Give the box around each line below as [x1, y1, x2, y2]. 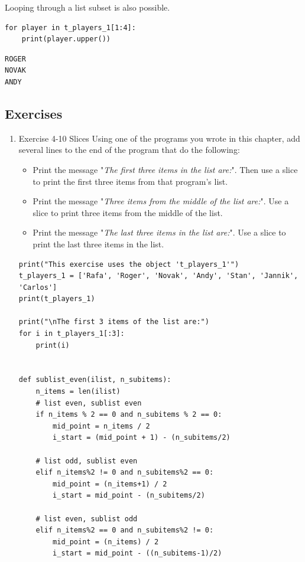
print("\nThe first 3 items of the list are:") [18, 318, 209, 326]
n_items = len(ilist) [35, 387, 121, 396]
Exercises [5, 104, 63, 122]
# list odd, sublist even [35, 456, 138, 465]
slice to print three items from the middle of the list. [33, 206, 223, 218]
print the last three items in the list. [33, 237, 164, 250]
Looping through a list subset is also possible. [5, 1, 170, 13]
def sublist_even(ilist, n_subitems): [18, 375, 171, 384]
